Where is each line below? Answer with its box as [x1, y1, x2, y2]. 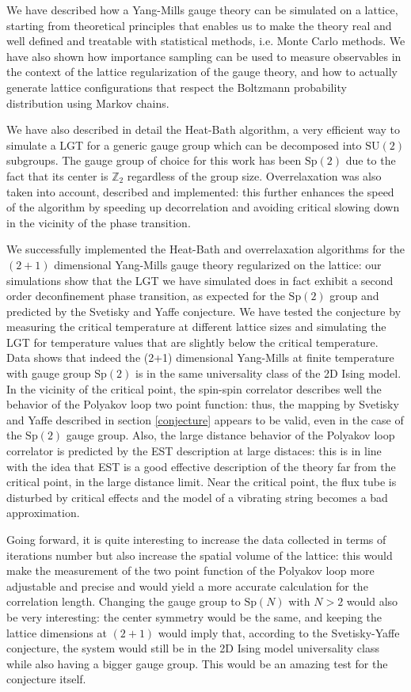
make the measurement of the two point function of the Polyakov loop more [6, 562, 375, 579]
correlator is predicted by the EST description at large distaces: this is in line [6, 443, 382, 459]
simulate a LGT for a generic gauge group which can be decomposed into [6, 136, 362, 153]
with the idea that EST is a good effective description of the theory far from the [6, 458, 396, 474]
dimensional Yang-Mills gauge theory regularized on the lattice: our [54, 256, 382, 272]
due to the [345, 152, 396, 169]
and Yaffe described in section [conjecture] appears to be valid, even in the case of [6, 411, 404, 428]
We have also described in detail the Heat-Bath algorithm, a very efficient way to [6, 121, 401, 138]
